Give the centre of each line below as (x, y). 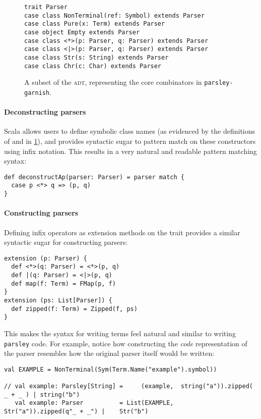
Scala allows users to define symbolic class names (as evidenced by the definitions (130, 131)
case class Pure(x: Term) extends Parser (95, 24)
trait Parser (46, 7)
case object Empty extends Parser (82, 32)
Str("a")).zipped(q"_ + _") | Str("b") (76, 412)
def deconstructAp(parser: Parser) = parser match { (94, 177)
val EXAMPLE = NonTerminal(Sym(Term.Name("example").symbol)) (111, 369)
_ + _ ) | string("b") (42, 395)
